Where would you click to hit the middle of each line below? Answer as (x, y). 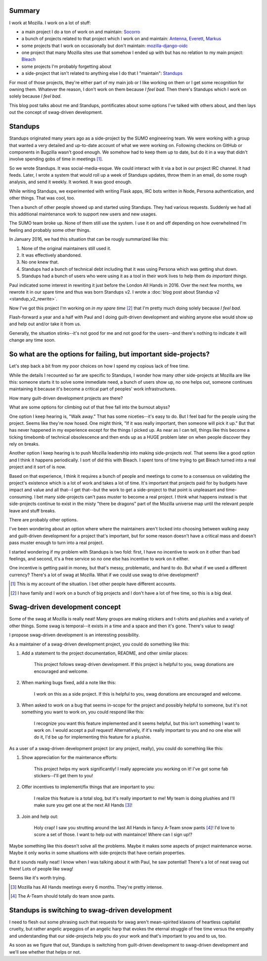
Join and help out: (40, 816)
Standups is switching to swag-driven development (90, 910)
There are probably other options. (44, 519)
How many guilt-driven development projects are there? (66, 398)
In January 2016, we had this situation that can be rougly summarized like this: (89, 239)
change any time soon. (32, 340)
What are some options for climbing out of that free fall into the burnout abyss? (89, 407)
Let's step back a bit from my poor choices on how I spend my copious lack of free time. (99, 366)
